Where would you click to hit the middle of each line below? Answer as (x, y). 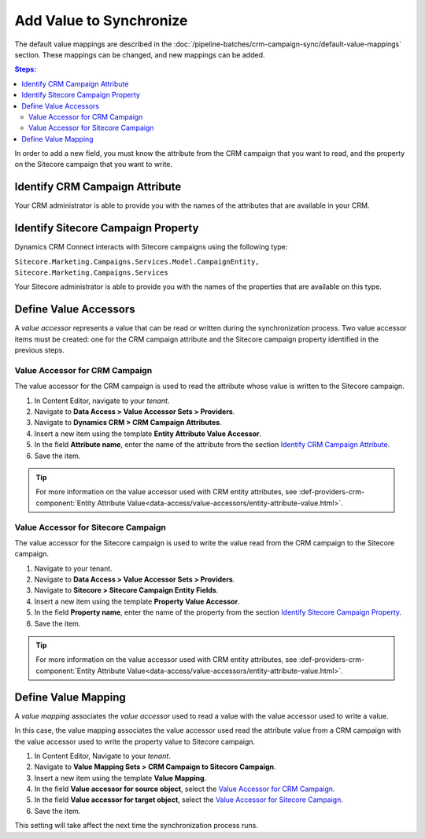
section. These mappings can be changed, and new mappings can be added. (140, 54)
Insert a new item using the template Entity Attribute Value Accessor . (148, 434)
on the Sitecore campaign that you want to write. (94, 164)
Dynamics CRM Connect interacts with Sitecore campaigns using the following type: (151, 247)
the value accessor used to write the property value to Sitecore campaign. (135, 741)
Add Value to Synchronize (101, 20)
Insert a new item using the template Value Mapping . (120, 778)
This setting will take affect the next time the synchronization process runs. (137, 826)
